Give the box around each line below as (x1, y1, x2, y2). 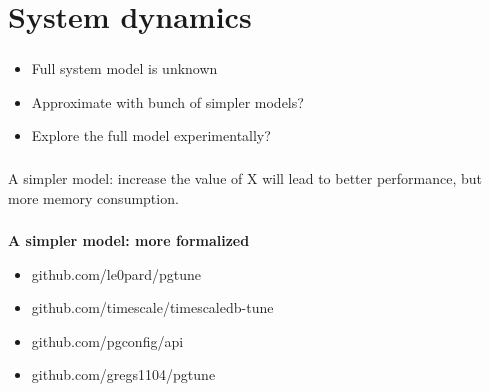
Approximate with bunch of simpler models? (31, 91, 304, 112)
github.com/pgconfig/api (31, 330, 184, 351)
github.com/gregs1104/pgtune (31, 364, 216, 385)
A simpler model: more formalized (8, 230, 250, 251)
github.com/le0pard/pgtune (31, 263, 202, 284)
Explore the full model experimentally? (31, 125, 271, 146)
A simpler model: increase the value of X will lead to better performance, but (8, 168, 482, 188)
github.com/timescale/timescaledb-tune (31, 297, 274, 318)
